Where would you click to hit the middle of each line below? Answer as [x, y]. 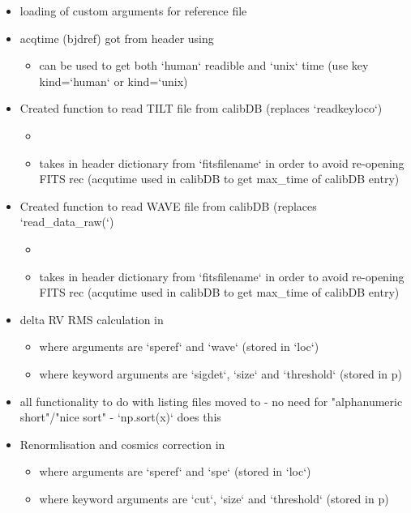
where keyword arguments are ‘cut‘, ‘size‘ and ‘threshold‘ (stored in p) [214, 498]
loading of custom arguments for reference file [133, 11]
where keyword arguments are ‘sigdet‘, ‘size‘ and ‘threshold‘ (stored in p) [221, 373]
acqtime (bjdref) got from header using [117, 38]
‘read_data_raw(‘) [67, 222]
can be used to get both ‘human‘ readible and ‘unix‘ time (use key [204, 65]
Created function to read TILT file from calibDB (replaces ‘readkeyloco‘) [201, 108]
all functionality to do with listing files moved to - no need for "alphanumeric [211, 401]
